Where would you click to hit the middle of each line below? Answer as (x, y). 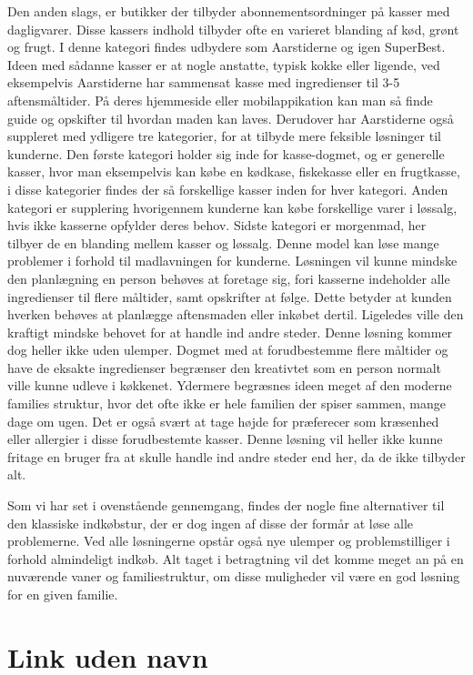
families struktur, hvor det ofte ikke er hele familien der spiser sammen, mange (227, 403)
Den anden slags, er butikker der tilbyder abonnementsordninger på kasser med (229, 11)
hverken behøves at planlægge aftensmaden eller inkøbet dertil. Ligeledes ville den (236, 314)
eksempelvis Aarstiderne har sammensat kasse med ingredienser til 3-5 (204, 82)
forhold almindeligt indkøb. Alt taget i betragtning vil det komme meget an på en (236, 558)
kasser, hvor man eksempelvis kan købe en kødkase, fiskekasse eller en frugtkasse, (234, 171)
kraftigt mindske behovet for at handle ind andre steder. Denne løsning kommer (230, 332)
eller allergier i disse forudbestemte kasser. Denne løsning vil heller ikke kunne (225, 439)
